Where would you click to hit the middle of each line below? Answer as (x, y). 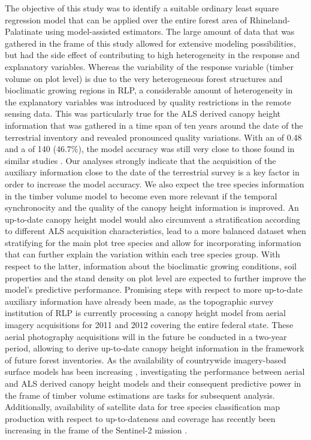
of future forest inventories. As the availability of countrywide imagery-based (146, 359)
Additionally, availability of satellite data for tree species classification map (142, 407)
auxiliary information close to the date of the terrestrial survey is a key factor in (152, 172)
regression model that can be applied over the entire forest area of (126, 19)
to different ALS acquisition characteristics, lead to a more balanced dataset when (155, 231)
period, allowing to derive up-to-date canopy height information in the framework (155, 348)
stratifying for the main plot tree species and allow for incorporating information (153, 242)
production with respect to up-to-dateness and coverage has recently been (140, 418)
